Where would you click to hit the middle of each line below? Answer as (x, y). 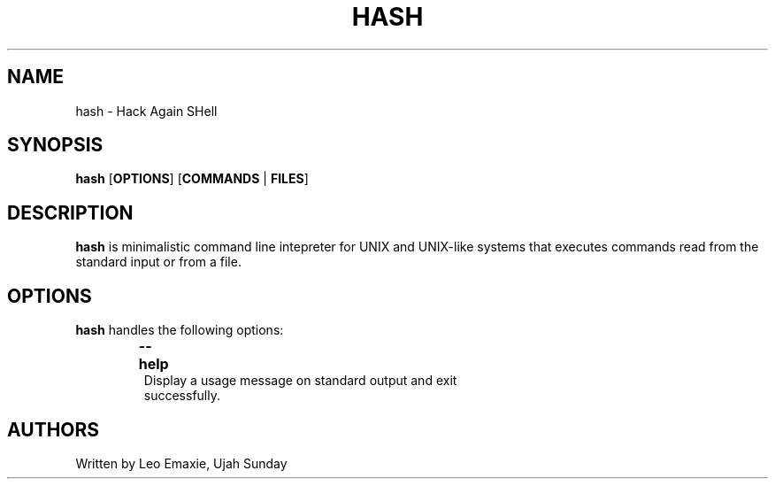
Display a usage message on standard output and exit (300, 381)
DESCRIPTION (70, 212)
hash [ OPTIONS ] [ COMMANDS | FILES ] (192, 179)
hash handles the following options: (180, 330)
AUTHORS (54, 429)
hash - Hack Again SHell (146, 111)
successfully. (182, 396)
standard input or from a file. (158, 262)
